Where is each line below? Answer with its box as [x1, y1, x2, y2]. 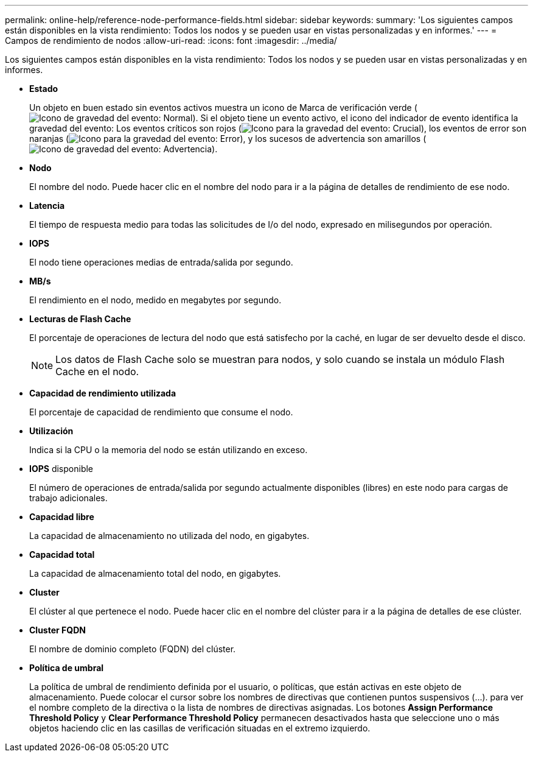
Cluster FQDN [29, 625, 86, 635]
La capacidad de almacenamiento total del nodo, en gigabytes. [29, 568, 281, 579]
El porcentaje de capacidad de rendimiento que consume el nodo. [29, 407, 293, 417]
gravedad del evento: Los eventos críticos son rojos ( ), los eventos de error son [29, 123, 527, 133]
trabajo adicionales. [29, 493, 108, 503]
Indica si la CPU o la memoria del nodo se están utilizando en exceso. [29, 445, 308, 455]
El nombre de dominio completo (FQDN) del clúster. [29, 644, 236, 654]
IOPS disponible [29, 463, 94, 474]
